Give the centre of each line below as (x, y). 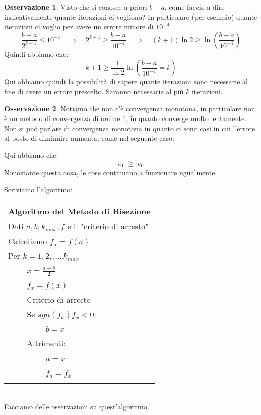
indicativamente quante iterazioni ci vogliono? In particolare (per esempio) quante (131, 16)
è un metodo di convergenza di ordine (62, 118)
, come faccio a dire (194, 7)
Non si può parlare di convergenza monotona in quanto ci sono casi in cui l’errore (130, 128)
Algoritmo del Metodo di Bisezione (79, 211)
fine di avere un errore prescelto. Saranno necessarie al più (94, 91)
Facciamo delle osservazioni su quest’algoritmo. (77, 406)
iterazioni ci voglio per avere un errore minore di (79, 26)
